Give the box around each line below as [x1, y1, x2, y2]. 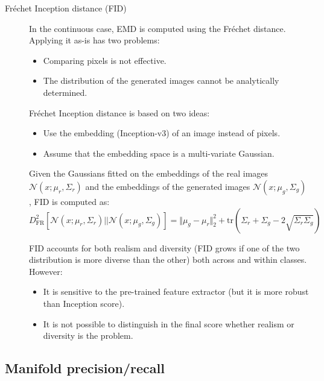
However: [29, 265, 63, 277]
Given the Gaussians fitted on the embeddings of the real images [29, 167, 268, 180]
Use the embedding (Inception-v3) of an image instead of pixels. [43, 127, 281, 139]
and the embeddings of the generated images [85, 180, 250, 192]
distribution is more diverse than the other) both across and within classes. [29, 253, 307, 266]
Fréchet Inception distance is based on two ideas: [29, 106, 210, 119]
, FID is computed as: [29, 195, 110, 207]
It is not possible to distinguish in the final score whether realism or [43, 317, 294, 330]
